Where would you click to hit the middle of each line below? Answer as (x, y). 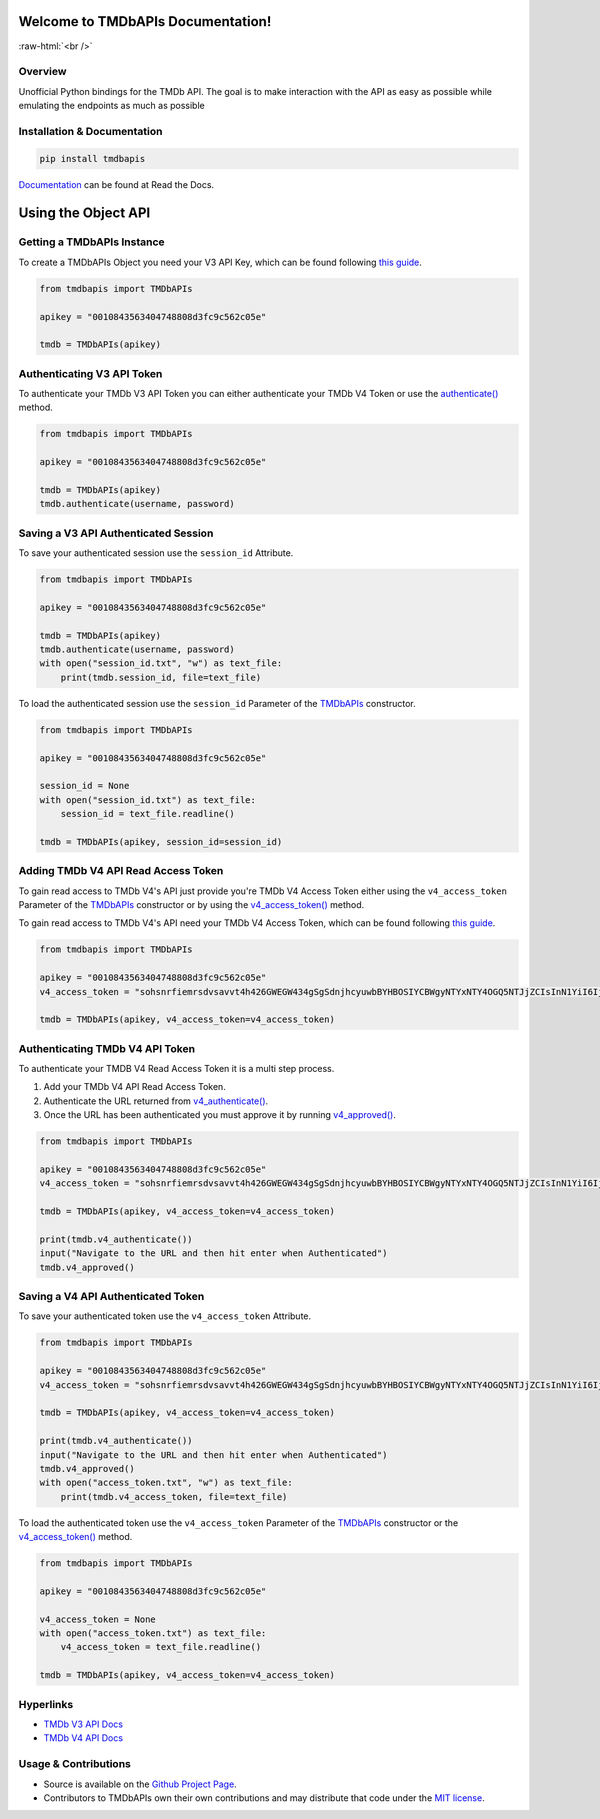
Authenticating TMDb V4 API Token (106, 1048)
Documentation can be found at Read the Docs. (116, 184)
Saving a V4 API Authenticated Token (111, 1297)
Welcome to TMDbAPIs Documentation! (145, 21)
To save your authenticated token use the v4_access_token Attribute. (165, 1316)
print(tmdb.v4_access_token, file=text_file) (174, 1496)
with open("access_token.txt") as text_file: (153, 1633)
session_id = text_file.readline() (147, 814)
